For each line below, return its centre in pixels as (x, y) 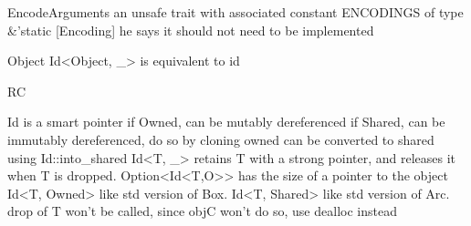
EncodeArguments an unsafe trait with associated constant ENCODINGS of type (235, 12)
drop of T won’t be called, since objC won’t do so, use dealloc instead (202, 211)
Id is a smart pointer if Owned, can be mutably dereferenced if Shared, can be (226, 122)
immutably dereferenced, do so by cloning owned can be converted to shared (221, 139)
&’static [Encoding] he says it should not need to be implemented (191, 30)
